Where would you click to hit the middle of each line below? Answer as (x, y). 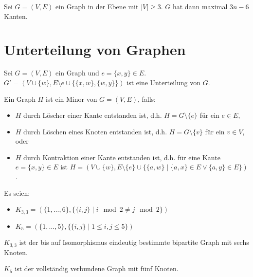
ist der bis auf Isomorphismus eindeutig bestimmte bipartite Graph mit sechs (134, 242)
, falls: (146, 99)
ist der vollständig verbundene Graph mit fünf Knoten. (97, 268)
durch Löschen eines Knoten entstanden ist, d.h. (95, 131)
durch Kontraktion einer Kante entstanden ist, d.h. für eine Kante (122, 157)
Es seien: (17, 193)
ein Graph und (77, 73)
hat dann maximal (200, 6)
